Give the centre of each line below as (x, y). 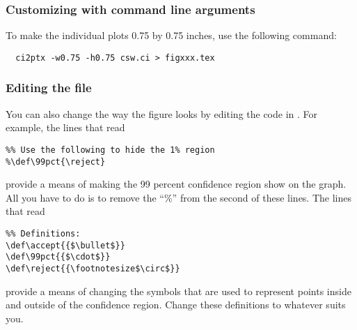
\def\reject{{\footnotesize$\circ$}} (93, 268)
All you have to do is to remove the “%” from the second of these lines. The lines (178, 197)
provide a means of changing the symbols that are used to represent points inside (178, 291)
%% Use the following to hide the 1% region (110, 150)
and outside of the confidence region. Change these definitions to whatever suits (176, 305)
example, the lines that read (65, 127)
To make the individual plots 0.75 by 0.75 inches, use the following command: (171, 35)
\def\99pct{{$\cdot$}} (58, 257)
